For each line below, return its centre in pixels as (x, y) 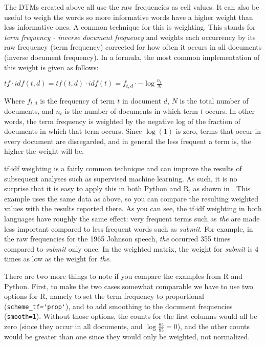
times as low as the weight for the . (58, 259)
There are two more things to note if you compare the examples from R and (123, 276)
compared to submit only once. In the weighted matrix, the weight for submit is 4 (131, 248)
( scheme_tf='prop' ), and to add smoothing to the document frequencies (118, 306)
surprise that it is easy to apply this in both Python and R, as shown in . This (127, 188)
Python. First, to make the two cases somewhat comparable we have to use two (129, 286)
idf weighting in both (229, 208)
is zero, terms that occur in (218, 131)
